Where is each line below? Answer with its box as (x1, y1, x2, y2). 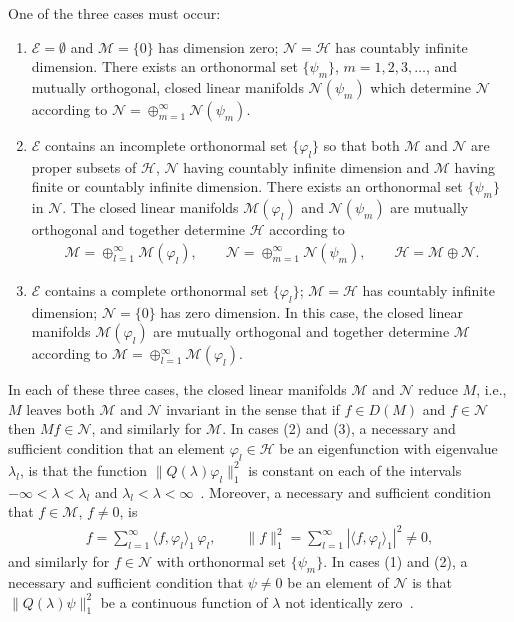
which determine (370, 76, 472, 97)
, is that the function (19, 459, 148, 480)
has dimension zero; (158, 36, 279, 57)
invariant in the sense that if (166, 398, 340, 419)
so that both (323, 134, 400, 155)
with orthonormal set (156, 551, 286, 572)
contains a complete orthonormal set (45, 279, 269, 300)
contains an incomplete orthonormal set (45, 134, 288, 155)
